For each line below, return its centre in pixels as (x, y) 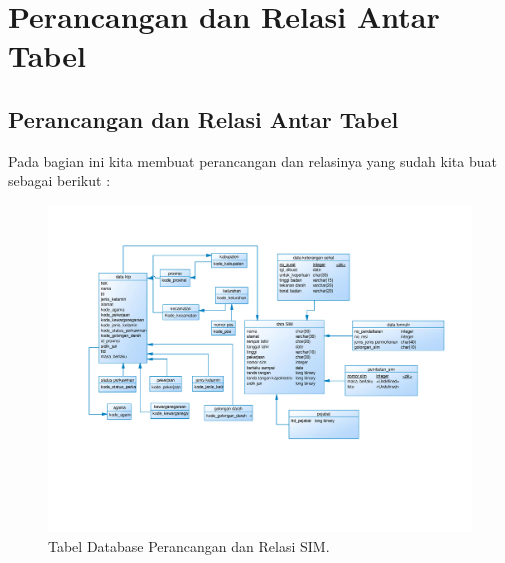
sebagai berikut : (59, 180)
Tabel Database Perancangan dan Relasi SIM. (189, 546)
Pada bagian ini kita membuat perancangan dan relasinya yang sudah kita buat (252, 160)
